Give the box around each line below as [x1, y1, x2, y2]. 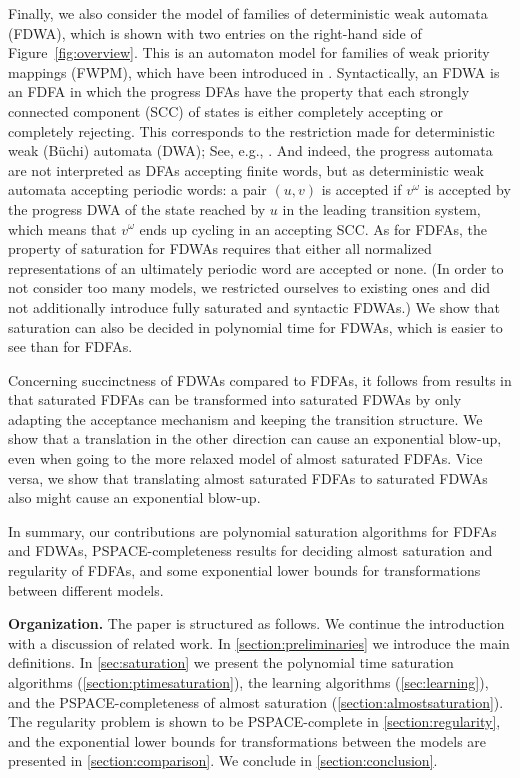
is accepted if [321, 179, 402, 200]
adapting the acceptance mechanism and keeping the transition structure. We [8, 408, 483, 429]
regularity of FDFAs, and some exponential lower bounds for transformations [8, 560, 481, 581]
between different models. [8, 579, 164, 600]
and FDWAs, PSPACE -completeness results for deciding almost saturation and [8, 540, 493, 561]
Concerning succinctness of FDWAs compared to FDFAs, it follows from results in [8, 369, 512, 390]
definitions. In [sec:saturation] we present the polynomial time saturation [8, 652, 454, 673]
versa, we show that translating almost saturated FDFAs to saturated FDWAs [8, 467, 488, 488]
